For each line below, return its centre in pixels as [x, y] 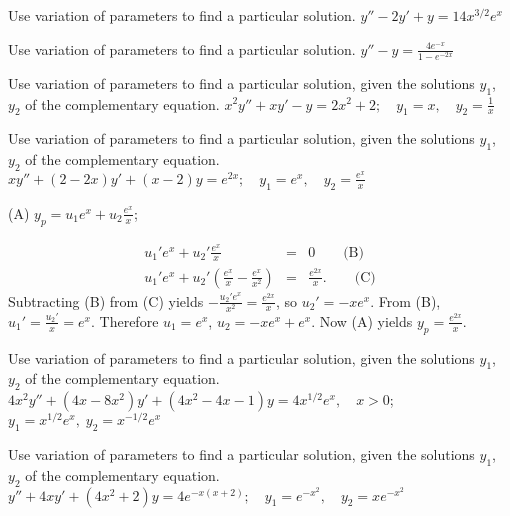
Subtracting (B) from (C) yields [106, 300]
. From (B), [405, 300]
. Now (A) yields [362, 320]
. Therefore [125, 320]
